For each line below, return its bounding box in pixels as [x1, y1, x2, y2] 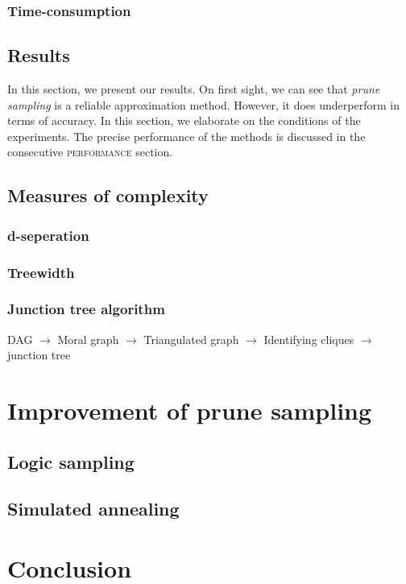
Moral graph [57, 330, 119, 347]
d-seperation [7, 225, 89, 245]
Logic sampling [7, 449, 135, 474]
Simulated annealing [7, 496, 180, 521]
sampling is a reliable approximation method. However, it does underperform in [7, 96, 400, 113]
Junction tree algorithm [7, 299, 165, 319]
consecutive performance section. [7, 143, 173, 160]
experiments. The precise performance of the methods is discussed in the [7, 127, 366, 144]
